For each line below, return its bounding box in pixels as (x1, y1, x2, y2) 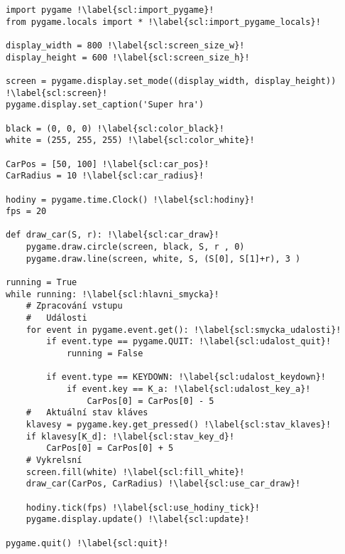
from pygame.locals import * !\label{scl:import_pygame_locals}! (6, 16, 321, 27)
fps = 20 (6, 206, 47, 217)
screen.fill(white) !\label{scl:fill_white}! (26, 467, 245, 477)
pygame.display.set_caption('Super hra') (6, 100, 204, 110)
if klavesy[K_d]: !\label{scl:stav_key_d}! (26, 431, 235, 442)
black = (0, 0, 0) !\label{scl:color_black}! (6, 123, 224, 134)
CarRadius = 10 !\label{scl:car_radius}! (6, 171, 204, 181)
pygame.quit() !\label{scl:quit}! (6, 538, 169, 548)
